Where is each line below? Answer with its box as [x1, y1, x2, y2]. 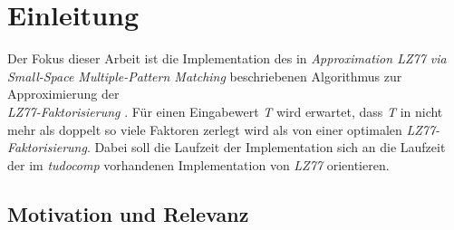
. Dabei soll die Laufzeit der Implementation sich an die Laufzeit [86, 138, 446, 157]
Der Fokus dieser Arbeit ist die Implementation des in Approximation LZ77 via [7, 49, 447, 68]
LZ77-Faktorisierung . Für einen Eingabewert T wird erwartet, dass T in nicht [7, 101, 443, 120]
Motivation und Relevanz [7, 199, 249, 227]
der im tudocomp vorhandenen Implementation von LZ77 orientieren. [7, 155, 390, 174]
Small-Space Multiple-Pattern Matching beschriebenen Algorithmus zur [7, 66, 402, 85]
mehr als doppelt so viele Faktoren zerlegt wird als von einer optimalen [7, 120, 402, 139]
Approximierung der [7, 84, 120, 103]
